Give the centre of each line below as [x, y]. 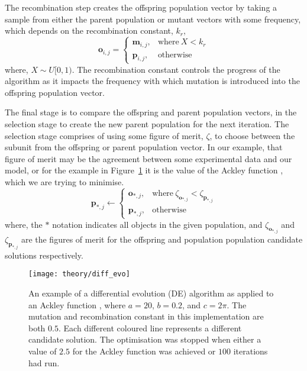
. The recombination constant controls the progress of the [176, 69]
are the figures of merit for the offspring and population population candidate [162, 239]
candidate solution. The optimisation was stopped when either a [145, 339]
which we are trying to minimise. [64, 181]
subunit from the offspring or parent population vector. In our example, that [144, 147]
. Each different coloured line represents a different [150, 328]
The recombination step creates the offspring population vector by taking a [141, 7]
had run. [44, 362]
